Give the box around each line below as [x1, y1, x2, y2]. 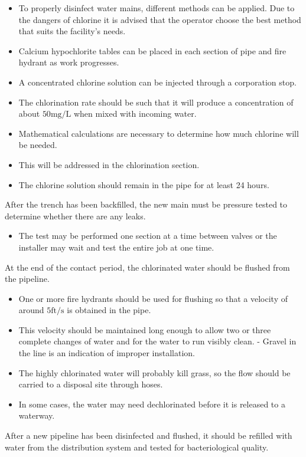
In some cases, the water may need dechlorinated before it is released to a [18, 397, 285, 410]
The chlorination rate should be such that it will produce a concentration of [18, 96, 294, 108]
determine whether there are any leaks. [5, 209, 146, 222]
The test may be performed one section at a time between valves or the [18, 229, 277, 242]
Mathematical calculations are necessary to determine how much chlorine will [18, 127, 299, 139]
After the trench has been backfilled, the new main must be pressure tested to [5, 198, 288, 211]
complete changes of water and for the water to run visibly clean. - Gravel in [18, 335, 297, 347]
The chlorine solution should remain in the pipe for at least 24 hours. [18, 178, 269, 190]
